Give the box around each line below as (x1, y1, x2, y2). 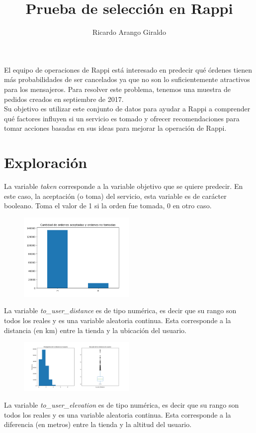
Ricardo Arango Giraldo (92, 27, 166, 37)
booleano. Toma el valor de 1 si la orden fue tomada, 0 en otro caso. (4, 200, 212, 211)
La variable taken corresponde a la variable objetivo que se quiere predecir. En (4, 181, 243, 191)
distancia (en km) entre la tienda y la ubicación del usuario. (4, 325, 186, 335)
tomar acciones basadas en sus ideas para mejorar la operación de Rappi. (4, 123, 227, 133)
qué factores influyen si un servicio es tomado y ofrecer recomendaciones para (4, 113, 240, 123)
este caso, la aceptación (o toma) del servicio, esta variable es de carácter (4, 190, 227, 201)
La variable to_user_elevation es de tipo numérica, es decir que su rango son (4, 400, 239, 410)
